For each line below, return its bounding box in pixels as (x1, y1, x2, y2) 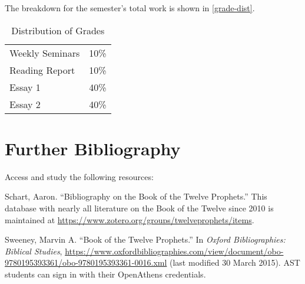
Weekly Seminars (9, 45, 80, 60)
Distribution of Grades (11, 23, 105, 37)
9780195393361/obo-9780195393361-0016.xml (5, 256, 167, 269)
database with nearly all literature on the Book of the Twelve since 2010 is (5, 201, 274, 214)
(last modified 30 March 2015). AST (170, 256, 300, 269)
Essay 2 (9, 97, 41, 111)
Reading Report (9, 63, 75, 77)
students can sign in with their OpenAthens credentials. (5, 267, 206, 280)
